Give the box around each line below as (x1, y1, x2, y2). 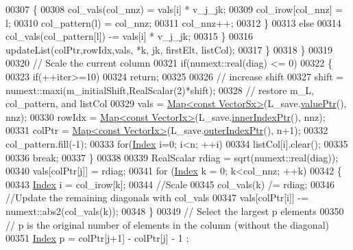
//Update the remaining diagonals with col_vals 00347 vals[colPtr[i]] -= (5, 190, 308, 205)
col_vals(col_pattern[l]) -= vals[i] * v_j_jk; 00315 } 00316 (5, 29, 254, 43)
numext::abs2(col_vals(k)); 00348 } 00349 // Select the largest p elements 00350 (5, 203, 344, 218)
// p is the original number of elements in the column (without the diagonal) (5, 217, 329, 231)
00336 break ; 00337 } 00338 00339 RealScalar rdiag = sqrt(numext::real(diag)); (5, 150, 339, 164)
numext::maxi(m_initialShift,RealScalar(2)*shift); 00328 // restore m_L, (5, 82, 314, 97)
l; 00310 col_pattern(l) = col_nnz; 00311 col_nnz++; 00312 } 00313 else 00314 (5, 15, 341, 30)
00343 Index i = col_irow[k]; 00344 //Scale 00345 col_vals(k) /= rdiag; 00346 (5, 177, 335, 191)
